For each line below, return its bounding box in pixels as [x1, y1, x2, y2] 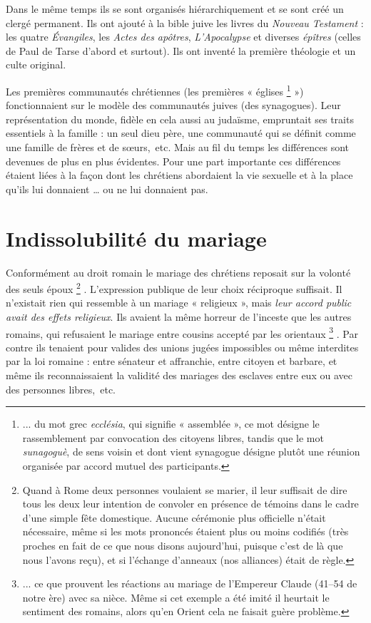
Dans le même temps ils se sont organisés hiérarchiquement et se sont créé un [6, 1, 344, 16]
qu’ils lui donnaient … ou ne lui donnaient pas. [6, 181, 208, 196]
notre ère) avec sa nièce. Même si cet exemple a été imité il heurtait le [22, 589, 330, 604]
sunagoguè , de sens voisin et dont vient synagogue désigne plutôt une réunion [22, 444, 360, 459]
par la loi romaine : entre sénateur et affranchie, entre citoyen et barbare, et [6, 354, 337, 369]
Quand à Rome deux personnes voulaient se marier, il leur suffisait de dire [22, 482, 347, 497]
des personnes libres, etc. [6, 381, 116, 396]
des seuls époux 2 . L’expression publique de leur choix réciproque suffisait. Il [6, 279, 342, 296]
